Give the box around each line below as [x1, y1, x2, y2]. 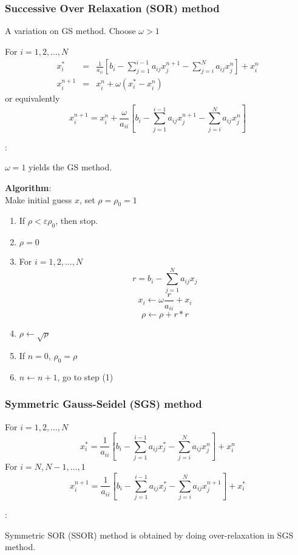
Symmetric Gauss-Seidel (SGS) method [5, 396, 202, 411]
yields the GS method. [29, 161, 112, 173]
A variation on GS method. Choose [5, 24, 136, 37]
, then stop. [55, 214, 98, 227]
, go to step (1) [57, 370, 113, 383]
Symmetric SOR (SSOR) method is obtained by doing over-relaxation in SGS [5, 528, 294, 541]
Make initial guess [5, 193, 72, 206]
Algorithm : [5, 181, 52, 194]
